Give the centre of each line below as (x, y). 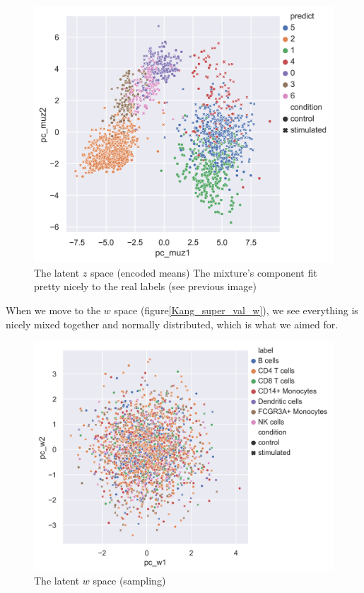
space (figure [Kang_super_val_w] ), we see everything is (236, 310)
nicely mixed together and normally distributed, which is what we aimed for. (172, 324)
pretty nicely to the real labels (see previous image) (145, 286)
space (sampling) (129, 581)
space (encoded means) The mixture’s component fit (204, 272)
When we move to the (53, 310)
